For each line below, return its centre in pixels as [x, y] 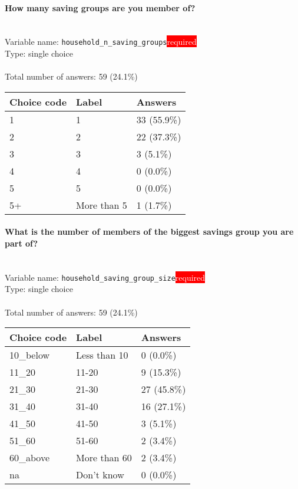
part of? [21, 243]
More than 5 [102, 205]
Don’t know [100, 475]
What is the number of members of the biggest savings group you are [149, 232]
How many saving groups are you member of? [100, 7]
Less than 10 [102, 355]
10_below [30, 355]
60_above [30, 458]
